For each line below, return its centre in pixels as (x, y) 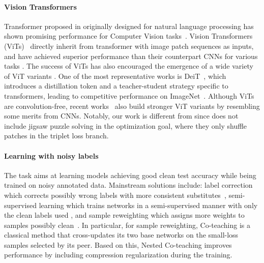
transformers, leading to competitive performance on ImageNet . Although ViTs (129, 95)
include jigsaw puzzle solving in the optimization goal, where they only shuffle (126, 125)
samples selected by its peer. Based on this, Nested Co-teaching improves (118, 244)
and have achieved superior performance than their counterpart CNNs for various (131, 56)
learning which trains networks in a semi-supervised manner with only (148, 205)
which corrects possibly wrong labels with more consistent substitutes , (115, 195)
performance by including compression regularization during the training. (118, 255)
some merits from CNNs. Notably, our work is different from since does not (121, 116)
